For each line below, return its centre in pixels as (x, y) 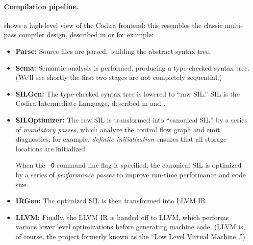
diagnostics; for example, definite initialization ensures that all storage (121, 139)
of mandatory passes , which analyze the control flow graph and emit (118, 129)
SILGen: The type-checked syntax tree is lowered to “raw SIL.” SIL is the (127, 93)
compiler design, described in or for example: (86, 35)
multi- (234, 25)
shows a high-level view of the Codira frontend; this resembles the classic (113, 25)
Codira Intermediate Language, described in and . (90, 103)
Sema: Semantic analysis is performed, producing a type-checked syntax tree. (132, 67)
